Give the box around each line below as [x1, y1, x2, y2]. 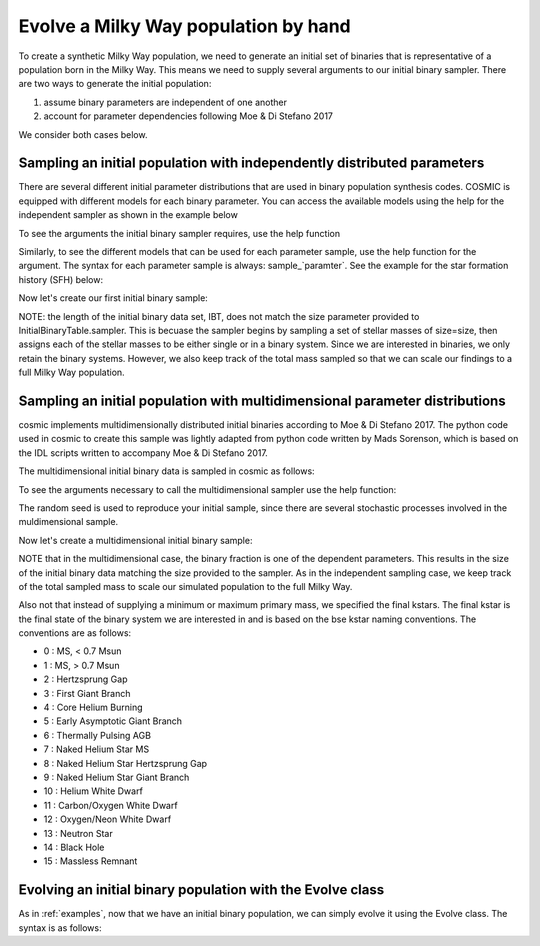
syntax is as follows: [18, 921, 102, 934]
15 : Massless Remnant [43, 855, 138, 867]
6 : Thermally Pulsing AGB [43, 729, 152, 741]
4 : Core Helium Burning [43, 701, 143, 714]
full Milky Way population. [18, 366, 125, 379]
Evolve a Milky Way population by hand [18, 15, 351, 37]
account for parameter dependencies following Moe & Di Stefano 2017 [43, 110, 334, 122]
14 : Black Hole [43, 841, 105, 853]
